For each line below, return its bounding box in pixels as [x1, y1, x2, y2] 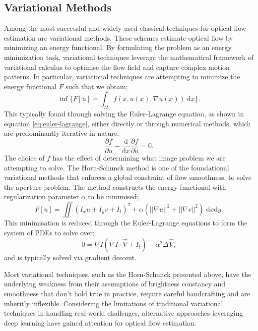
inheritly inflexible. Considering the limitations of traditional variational [4, 298, 223, 308]
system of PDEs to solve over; [4, 227, 95, 237]
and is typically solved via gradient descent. [4, 252, 137, 263]
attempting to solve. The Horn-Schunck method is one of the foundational [4, 162, 229, 172]
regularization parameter [4, 191, 79, 202]
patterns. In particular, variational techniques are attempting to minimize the [4, 71, 240, 82]
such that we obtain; [65, 81, 128, 91]
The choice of [4, 153, 45, 163]
